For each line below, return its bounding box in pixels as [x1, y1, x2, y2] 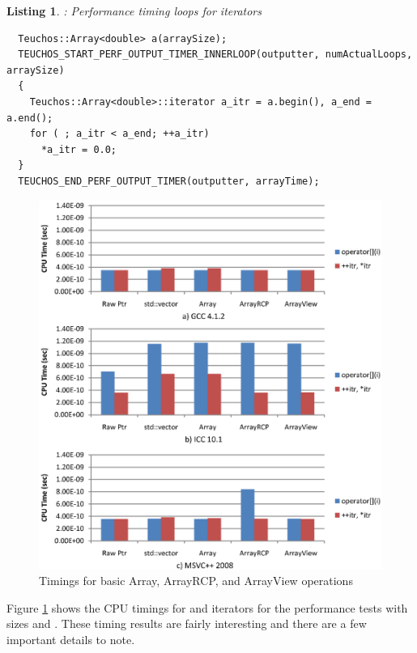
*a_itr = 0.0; [40, 143, 117, 155]
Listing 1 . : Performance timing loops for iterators [6, 2, 262, 19]
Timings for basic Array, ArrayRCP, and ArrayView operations [39, 572, 353, 589]
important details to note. [6, 630, 135, 647]
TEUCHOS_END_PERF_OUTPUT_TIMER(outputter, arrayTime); [18, 175, 320, 187]
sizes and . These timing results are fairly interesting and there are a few [6, 615, 367, 632]
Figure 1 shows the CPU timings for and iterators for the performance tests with [6, 599, 408, 616]
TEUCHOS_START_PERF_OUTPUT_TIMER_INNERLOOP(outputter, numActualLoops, [18, 49, 413, 61]
